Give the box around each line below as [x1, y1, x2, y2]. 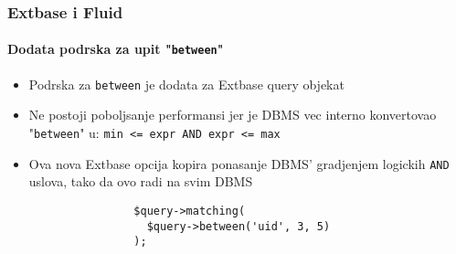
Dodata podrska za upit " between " [7, 39, 224, 58]
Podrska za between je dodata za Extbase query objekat [28, 74, 345, 93]
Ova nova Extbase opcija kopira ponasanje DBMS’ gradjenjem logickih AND [28, 153, 450, 173]
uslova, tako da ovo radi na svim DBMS [28, 172, 253, 191]
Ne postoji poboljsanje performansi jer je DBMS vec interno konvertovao [28, 105, 437, 124]
